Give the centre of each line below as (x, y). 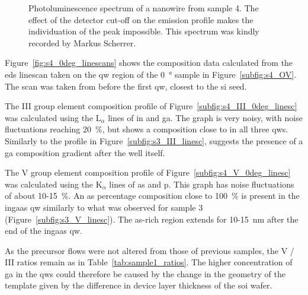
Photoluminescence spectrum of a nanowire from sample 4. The (144, 8)
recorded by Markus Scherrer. (82, 42)
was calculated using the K (54, 184)
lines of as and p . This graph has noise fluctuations (202, 184)
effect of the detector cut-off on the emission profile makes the (141, 19)
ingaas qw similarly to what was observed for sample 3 (104, 207)
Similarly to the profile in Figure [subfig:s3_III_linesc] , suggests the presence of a (154, 140)
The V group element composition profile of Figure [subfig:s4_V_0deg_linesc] (148, 172)
